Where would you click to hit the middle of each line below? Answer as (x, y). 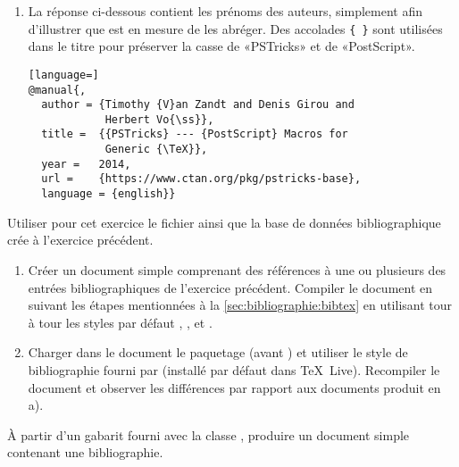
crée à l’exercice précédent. (80, 240)
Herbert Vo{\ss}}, (159, 119)
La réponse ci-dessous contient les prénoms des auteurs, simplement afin (225, 11)
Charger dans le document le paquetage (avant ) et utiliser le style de (218, 352)
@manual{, (57, 90)
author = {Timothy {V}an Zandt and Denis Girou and (198, 105)
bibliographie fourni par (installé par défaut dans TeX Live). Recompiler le (234, 369)
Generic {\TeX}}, (156, 150)
